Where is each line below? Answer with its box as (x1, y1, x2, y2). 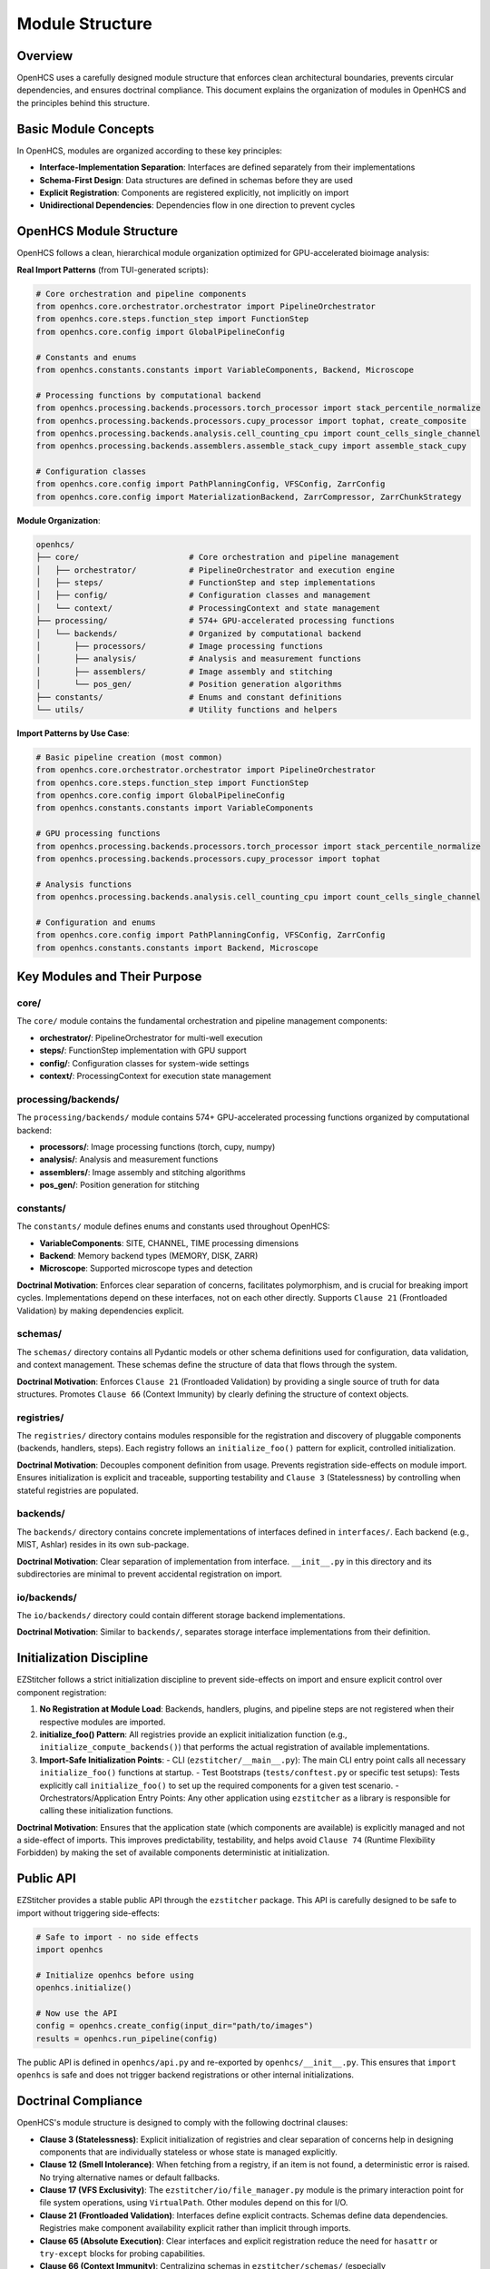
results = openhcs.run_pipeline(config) (35, 2033, 218, 2044)
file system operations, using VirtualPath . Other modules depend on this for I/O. (39, 2197, 348, 2208)
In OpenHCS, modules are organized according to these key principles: (16, 145, 283, 156)
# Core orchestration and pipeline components (35, 289, 247, 299)
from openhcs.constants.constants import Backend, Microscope (35, 942, 318, 953)
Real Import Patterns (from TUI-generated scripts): (16, 264, 209, 275)
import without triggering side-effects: (16, 1907, 161, 1919)
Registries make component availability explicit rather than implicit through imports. (39, 2223, 351, 2234)
